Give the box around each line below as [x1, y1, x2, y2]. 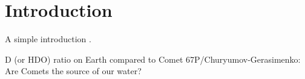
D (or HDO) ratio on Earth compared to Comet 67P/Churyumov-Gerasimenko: [5, 52, 301, 65]
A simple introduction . [5, 33, 91, 45]
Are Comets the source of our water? [5, 65, 142, 77]
